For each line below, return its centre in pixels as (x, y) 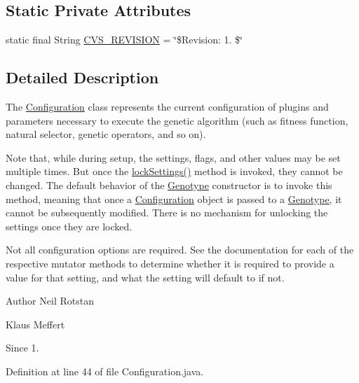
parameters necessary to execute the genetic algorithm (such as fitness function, (177, 120)
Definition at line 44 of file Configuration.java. (105, 371)
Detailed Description (82, 77)
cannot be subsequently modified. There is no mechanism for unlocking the (167, 213)
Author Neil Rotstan (50, 301)
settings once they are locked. (69, 226)
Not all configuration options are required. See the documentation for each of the (180, 250)
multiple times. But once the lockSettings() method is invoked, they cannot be (174, 171)
